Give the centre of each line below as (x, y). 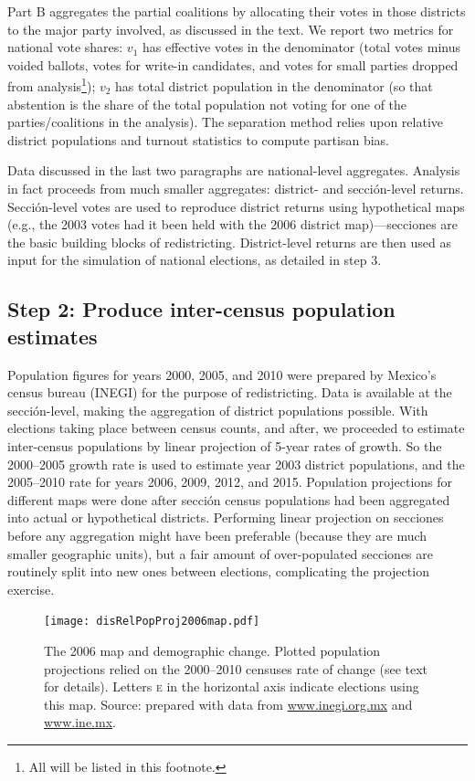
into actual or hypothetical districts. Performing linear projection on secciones (226, 517)
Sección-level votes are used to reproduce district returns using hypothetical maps (236, 206)
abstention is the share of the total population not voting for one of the (207, 104)
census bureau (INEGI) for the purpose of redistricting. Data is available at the (230, 392)
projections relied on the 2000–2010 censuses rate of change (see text (236, 668)
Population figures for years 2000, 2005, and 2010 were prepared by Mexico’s (222, 374)
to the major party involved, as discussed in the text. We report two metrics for (231, 29)
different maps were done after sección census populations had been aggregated (229, 499)
